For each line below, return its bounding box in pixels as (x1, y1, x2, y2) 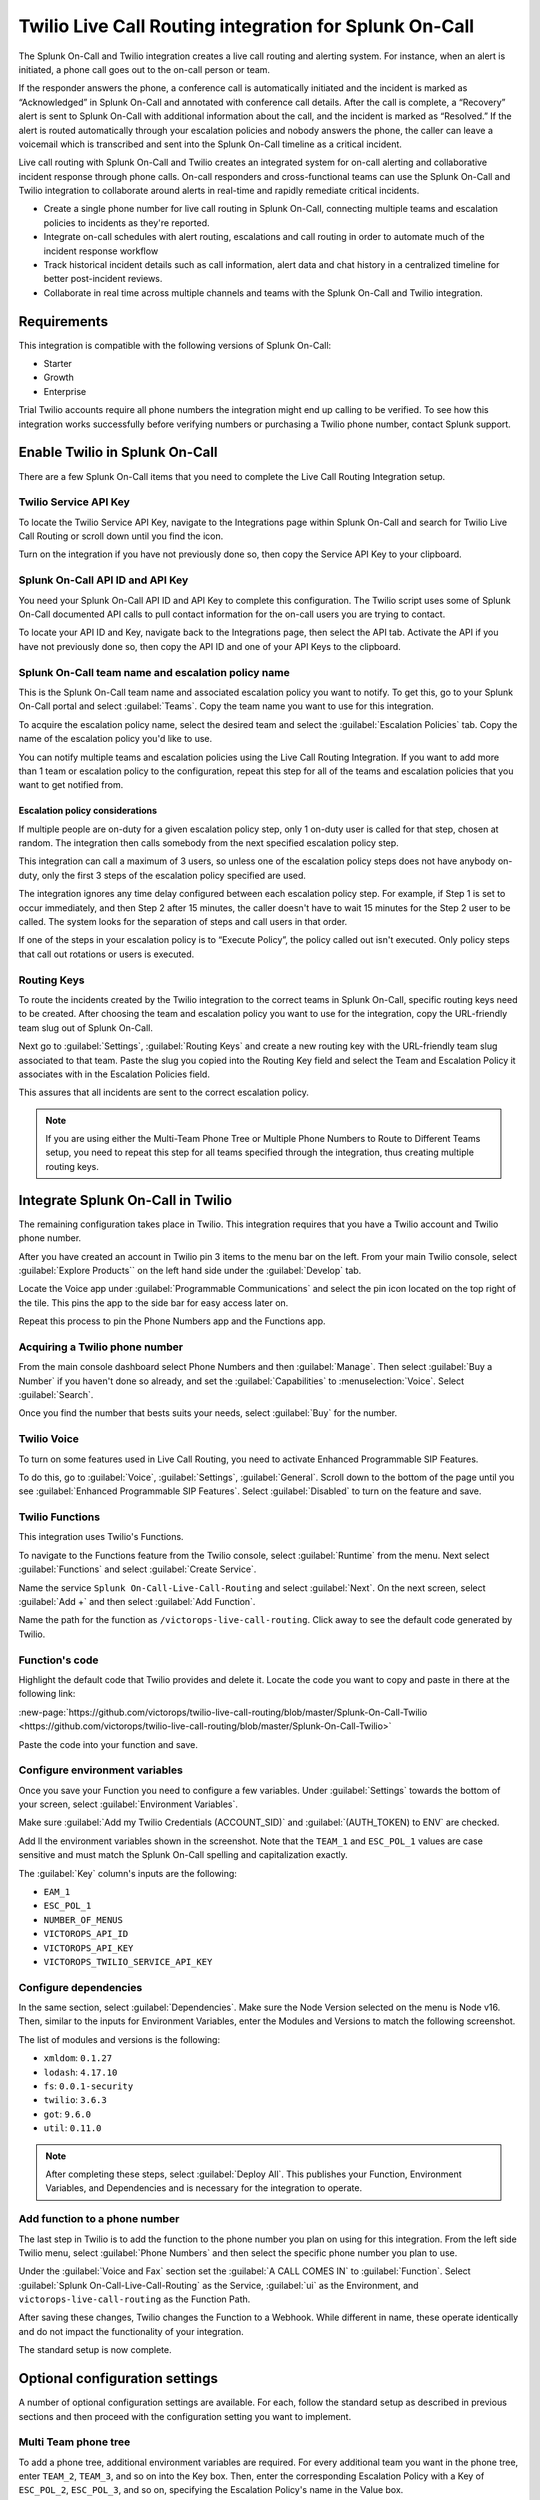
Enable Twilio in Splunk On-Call (18, 444, 218, 461)
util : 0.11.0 (43, 2122, 102, 2134)
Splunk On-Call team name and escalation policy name (18, 665, 290, 679)
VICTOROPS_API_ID (43, 1928, 129, 1940)
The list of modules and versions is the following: (18, 2033, 220, 2045)
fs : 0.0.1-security (43, 2080, 134, 2092)
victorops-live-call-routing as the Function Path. (18, 2293, 251, 2305)
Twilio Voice (18, 1432, 80, 1446)
